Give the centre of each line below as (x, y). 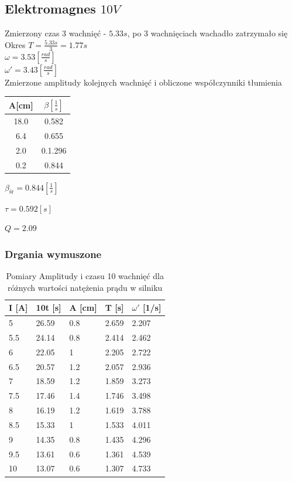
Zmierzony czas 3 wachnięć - (56, 33)
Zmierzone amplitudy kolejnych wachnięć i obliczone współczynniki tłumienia (143, 82)
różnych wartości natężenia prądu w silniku (85, 287)
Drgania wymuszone (53, 254)
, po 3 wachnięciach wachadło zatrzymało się (207, 33)
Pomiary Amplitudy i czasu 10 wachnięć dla (85, 276)
